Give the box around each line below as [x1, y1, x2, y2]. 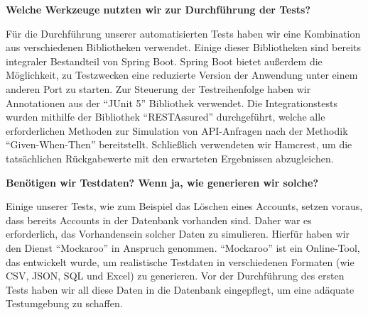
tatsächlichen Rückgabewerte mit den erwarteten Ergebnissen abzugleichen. [6, 150, 334, 165]
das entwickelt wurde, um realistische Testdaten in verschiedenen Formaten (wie [6, 254, 355, 269]
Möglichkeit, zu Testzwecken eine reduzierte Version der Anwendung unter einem [6, 67, 358, 82]
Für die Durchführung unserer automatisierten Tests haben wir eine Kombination [6, 26, 361, 40]
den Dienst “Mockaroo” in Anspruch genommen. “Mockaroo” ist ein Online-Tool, [6, 240, 360, 255]
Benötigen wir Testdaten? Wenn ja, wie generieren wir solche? [6, 175, 319, 189]
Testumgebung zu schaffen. [6, 296, 123, 311]
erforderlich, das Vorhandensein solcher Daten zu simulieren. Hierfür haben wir [6, 226, 350, 241]
